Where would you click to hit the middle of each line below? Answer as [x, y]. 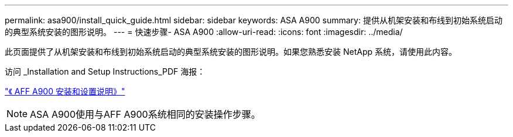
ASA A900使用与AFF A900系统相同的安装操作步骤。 [145, 114]
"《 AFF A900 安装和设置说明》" [65, 91]
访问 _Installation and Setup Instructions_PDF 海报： [105, 71]
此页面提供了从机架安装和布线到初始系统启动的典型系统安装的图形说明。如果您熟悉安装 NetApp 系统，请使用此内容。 [231, 52]
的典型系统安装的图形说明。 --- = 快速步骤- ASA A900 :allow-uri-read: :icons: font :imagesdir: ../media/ [204, 32]
